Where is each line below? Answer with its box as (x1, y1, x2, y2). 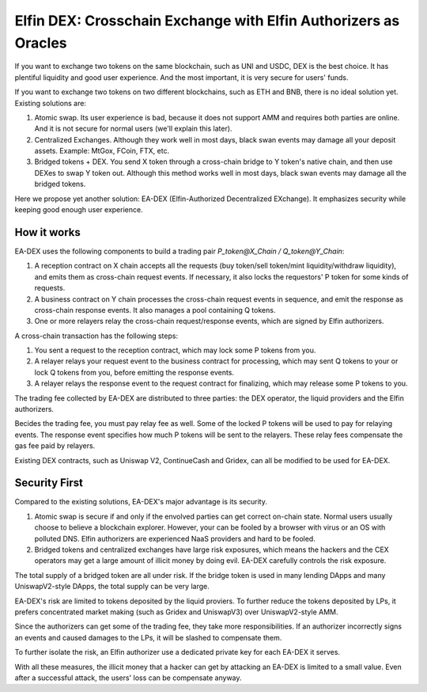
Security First (14, 476, 83, 490)
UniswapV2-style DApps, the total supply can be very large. (14, 582, 210, 591)
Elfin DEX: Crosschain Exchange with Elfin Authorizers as (14, 12, 400, 29)
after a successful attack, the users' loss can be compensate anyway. (14, 673, 242, 682)
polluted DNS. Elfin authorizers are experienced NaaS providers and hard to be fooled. (34, 534, 316, 543)
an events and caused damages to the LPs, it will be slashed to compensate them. (14, 633, 282, 642)
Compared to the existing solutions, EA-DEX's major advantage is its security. (14, 497, 268, 507)
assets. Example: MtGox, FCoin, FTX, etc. (34, 146, 170, 156)
